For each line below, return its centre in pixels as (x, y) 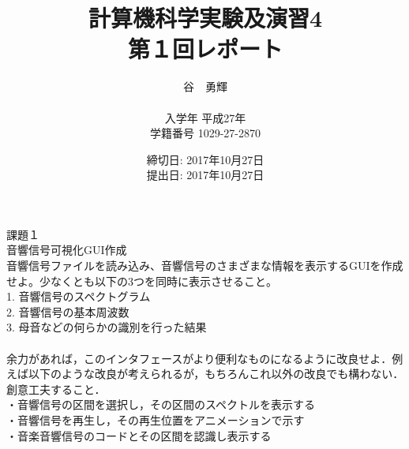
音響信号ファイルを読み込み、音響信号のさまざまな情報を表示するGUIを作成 (205, 266)
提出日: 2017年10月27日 (205, 175)
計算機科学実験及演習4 (205, 18)
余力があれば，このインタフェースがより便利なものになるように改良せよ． (199, 358)
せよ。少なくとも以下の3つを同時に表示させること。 (142, 281)
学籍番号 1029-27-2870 (205, 133)
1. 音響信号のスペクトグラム (79, 296)
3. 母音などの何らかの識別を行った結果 (107, 327)
